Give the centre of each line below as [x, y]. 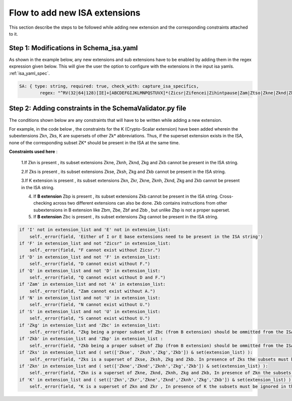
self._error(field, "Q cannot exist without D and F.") [98, 277]
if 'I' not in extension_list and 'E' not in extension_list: [95, 230]
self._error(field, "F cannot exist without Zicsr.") [95, 250]
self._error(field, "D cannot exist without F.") [90, 264]
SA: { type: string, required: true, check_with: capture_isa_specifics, [109, 86]
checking [43, 203]
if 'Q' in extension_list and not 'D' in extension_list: [90, 271]
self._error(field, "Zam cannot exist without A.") [92, 291]
